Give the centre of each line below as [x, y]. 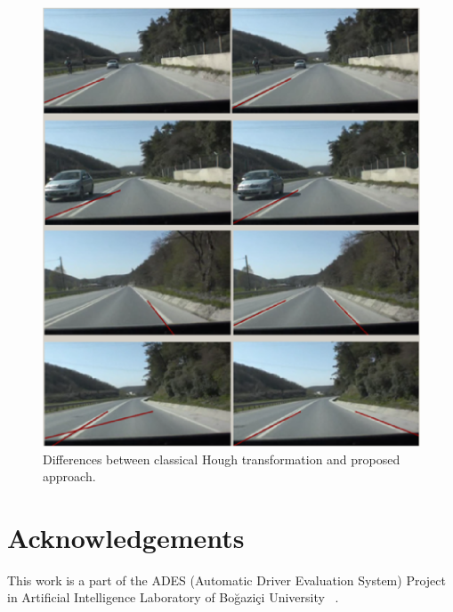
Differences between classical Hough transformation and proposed [222, 459]
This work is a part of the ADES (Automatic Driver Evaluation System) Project [226, 580]
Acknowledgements [126, 537]
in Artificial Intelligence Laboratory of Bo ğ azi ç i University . [173, 597]
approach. [69, 476]
